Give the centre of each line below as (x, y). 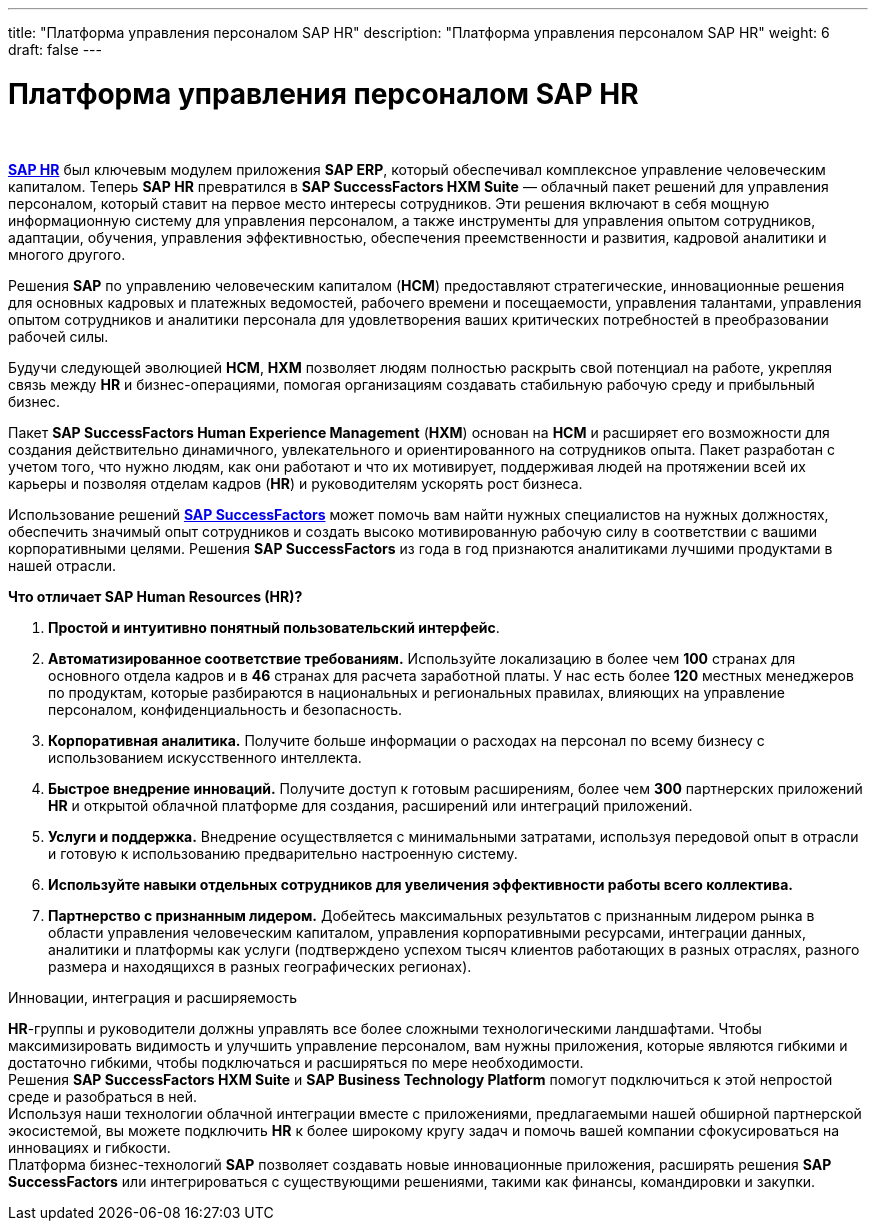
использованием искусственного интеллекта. (205, 757)
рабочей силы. (58, 336)
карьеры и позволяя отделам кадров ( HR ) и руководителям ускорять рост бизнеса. (295, 483)
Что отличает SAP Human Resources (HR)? (155, 596)
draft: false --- (55, 49)
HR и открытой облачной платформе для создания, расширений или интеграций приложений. (370, 805)
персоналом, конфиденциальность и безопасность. (225, 709)
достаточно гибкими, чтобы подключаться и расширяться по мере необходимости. (296, 1062)
